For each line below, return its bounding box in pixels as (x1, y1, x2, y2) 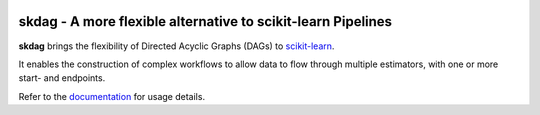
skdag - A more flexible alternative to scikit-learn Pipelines (18, 13, 393, 30)
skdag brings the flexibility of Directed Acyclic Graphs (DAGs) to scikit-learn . (18, 40, 335, 52)
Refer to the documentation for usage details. (18, 90, 205, 102)
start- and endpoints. (18, 72, 106, 84)
